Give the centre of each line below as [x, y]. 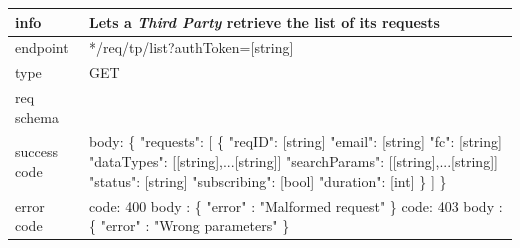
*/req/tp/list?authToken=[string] [191, 47]
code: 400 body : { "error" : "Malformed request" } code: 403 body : [295, 205]
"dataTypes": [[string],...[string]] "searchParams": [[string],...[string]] [293, 161]
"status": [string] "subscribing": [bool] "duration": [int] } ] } [267, 180]
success [36, 151]
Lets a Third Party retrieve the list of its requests [264, 21]
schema [37, 116]
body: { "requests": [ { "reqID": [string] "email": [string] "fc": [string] [295, 141]
